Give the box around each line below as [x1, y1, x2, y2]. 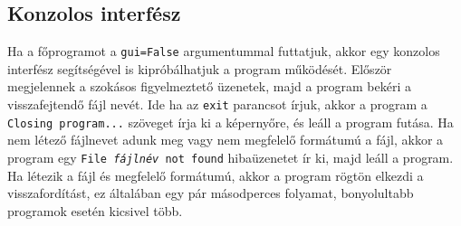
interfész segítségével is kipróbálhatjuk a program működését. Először [7, 59, 392, 78]
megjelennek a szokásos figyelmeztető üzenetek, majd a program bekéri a [7, 77, 411, 96]
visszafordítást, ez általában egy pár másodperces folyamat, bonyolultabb [7, 184, 414, 202]
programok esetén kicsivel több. [7, 201, 183, 220]
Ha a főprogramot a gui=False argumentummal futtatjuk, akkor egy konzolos [7, 42, 440, 61]
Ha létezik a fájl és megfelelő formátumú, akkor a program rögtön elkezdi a [7, 165, 424, 184]
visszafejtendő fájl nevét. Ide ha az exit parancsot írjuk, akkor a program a [7, 95, 427, 114]
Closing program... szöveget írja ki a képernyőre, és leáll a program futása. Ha [7, 112, 454, 131]
